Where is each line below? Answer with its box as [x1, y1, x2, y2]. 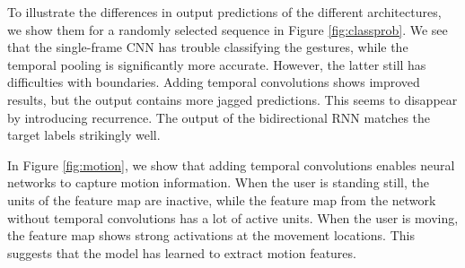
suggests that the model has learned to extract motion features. [7, 243, 356, 262]
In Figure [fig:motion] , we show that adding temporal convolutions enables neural [7, 155, 455, 174]
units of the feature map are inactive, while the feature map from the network [7, 190, 436, 209]
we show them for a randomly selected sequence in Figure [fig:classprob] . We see [7, 20, 448, 39]
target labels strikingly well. [7, 125, 161, 144]
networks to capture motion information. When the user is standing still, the [7, 173, 429, 192]
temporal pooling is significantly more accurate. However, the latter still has [7, 55, 426, 73]
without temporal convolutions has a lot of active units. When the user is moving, [7, 208, 459, 227]
